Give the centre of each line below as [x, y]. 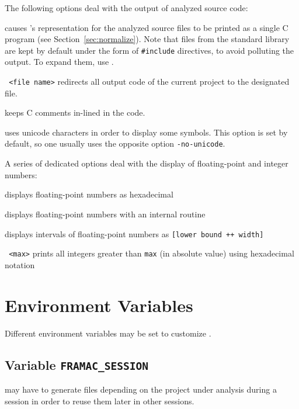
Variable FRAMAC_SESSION [77, 364]
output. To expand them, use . [59, 62]
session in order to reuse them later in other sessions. [100, 401]
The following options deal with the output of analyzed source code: [126, 8]
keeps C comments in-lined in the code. [75, 112]
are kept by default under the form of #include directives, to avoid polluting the [149, 50]
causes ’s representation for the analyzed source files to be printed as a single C [147, 27]
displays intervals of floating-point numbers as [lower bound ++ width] [134, 233]
